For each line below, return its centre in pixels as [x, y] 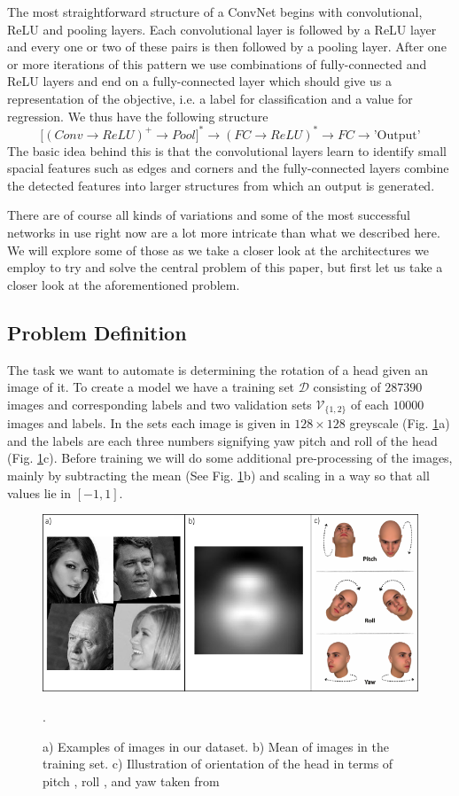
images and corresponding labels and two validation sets [159, 404]
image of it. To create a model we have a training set [151, 387]
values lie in [39, 492]
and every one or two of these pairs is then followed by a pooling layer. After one [227, 47]
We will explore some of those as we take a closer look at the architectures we [218, 250]
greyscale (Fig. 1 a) [400, 423]
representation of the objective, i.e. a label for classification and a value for [210, 98]
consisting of [347, 387]
